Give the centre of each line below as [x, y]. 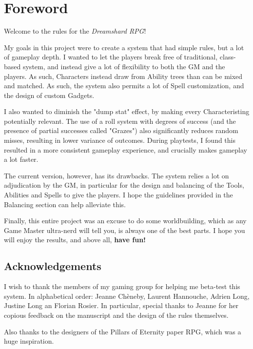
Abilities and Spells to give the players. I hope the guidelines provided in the [118, 195]
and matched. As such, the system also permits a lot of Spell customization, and [124, 86]
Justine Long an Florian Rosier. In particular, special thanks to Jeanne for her [121, 305]
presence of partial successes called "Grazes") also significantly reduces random [121, 130]
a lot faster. [21, 159]
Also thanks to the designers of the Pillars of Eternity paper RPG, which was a [123, 331]
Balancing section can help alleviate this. [65, 204]
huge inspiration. [29, 341]
